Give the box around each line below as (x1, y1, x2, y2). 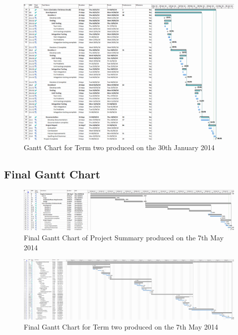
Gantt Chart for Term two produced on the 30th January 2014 (24, 142, 215, 152)
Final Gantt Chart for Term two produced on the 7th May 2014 (24, 321, 218, 332)
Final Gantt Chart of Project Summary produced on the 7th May (24, 232, 224, 242)
